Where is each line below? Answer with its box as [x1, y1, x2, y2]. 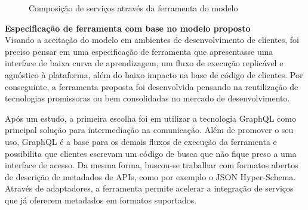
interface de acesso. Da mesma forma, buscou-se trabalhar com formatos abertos [5, 159, 298, 171]
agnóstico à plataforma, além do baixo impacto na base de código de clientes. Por [5, 68, 303, 81]
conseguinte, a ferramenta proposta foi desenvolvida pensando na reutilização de [5, 80, 298, 92]
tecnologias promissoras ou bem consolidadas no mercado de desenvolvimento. [5, 92, 290, 104]
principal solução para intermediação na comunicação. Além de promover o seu [5, 123, 294, 136]
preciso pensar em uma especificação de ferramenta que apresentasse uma [5, 45, 273, 57]
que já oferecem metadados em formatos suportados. [5, 193, 197, 206]
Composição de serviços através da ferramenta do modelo [29, 2, 238, 14]
